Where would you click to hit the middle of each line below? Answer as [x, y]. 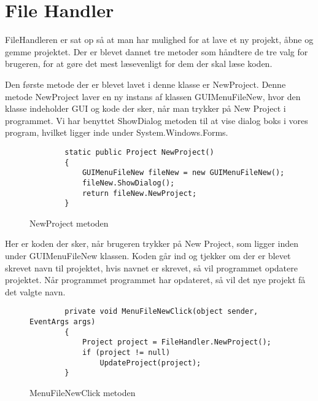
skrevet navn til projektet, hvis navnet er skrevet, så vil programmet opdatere [151, 267]
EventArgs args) [63, 322]
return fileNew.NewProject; [139, 193]
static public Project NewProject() [139, 152]
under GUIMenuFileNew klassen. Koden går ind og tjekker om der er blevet [148, 255]
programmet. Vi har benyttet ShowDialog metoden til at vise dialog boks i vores [157, 120]
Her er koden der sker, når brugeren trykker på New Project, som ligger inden [152, 243]
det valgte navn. [35, 291]
